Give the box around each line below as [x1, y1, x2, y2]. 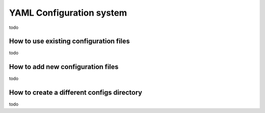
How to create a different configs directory [9, 89, 142, 97]
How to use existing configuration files [9, 37, 130, 45]
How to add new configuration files [9, 63, 119, 71]
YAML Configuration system [9, 7, 127, 18]
